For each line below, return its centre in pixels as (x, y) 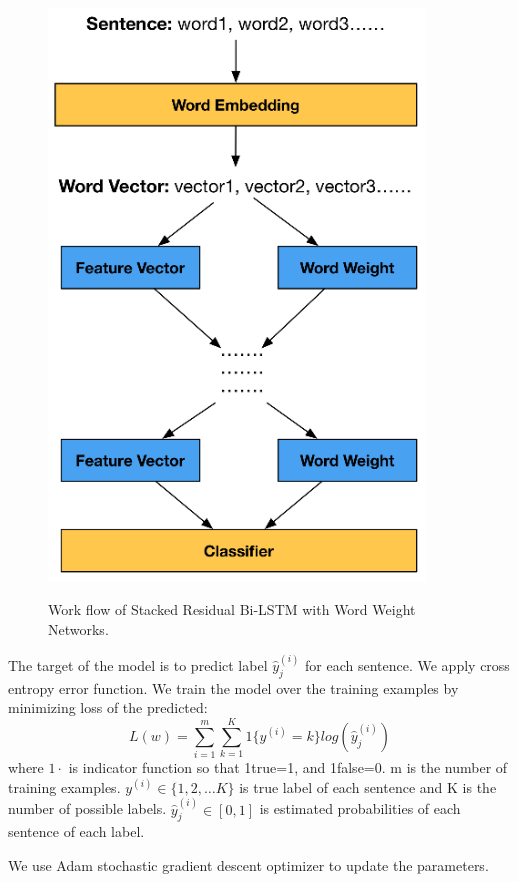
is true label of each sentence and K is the (368, 786)
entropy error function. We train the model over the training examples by (233, 687)
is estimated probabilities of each (360, 808)
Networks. (78, 628)
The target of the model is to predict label (138, 664)
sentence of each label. (76, 831)
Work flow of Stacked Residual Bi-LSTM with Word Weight (232, 609)
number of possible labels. (87, 808)
